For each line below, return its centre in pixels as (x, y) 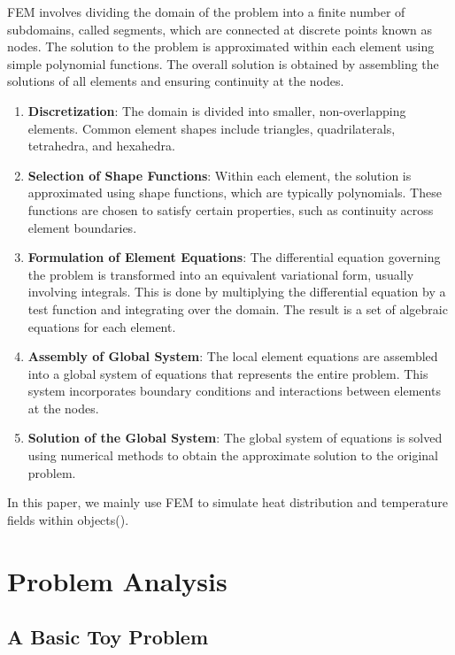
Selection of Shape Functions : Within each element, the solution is (220, 175)
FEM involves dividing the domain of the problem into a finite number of (206, 12)
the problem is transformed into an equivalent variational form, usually (221, 274)
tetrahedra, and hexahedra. (102, 146)
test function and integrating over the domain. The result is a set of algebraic (238, 308)
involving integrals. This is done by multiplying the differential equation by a (237, 292)
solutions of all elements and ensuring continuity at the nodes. (176, 81)
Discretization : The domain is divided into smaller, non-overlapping (217, 110)
